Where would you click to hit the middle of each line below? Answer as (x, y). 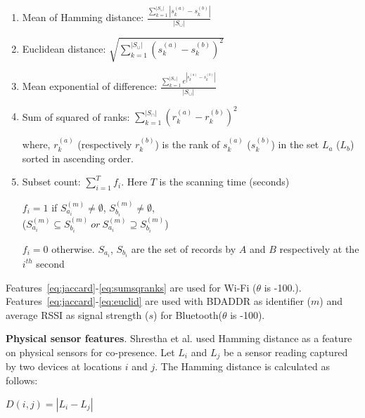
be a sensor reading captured (286, 352)
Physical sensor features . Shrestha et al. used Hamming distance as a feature (179, 338)
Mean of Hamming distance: (83, 17)
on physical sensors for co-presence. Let (90, 352)
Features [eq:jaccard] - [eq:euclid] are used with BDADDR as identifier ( (159, 301)
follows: (22, 380)
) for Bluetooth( (188, 314)
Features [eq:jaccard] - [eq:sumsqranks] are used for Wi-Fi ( (131, 287)
